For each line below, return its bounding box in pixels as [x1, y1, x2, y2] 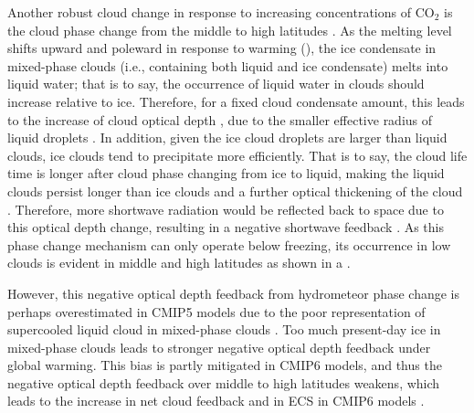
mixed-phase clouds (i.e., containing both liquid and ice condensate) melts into [7, 56, 448, 75]
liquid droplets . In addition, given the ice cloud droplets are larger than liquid [7, 128, 448, 147]
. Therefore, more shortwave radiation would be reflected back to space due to [7, 199, 444, 218]
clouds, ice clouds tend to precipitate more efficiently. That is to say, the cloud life [7, 145, 468, 164]
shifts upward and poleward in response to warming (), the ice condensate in [7, 38, 437, 58]
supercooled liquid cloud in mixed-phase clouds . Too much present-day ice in [7, 320, 441, 339]
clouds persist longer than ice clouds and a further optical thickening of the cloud [7, 181, 463, 200]
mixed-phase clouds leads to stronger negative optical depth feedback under [7, 337, 431, 356]
